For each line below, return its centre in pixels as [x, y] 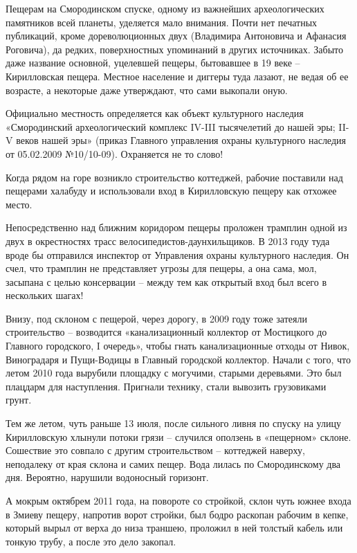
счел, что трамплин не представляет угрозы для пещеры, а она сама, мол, [161, 268]
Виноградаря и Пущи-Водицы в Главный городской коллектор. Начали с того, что [178, 359]
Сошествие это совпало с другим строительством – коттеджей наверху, [155, 450]
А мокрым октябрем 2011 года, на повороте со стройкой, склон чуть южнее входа [178, 500]
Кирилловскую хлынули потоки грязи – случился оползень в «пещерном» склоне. [178, 436]
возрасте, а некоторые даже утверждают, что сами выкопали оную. [147, 90]
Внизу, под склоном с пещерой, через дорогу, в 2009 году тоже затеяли [156, 318]
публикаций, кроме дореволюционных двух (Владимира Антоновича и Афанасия [176, 36]
